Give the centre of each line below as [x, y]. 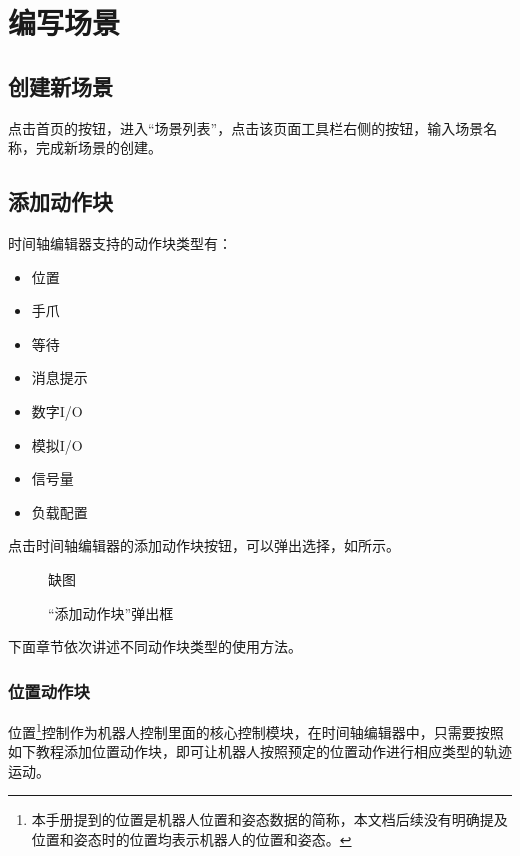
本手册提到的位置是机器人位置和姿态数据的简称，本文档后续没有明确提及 [269, 819]
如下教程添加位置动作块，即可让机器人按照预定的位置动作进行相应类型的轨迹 [260, 751]
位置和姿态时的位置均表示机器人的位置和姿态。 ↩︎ [191, 838]
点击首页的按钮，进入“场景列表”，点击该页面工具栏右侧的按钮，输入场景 [246, 127]
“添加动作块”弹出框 [111, 612]
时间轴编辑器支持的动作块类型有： [120, 242]
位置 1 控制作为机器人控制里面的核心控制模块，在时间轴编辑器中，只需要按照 [256, 730]
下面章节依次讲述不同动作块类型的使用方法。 [155, 646]
